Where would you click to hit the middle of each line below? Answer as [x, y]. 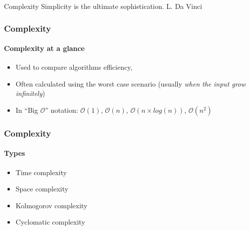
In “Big [27, 110]
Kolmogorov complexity [51, 205]
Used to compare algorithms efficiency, [74, 67]
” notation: [62, 110]
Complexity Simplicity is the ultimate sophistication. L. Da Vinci [103, 6]
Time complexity [41, 172]
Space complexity [42, 189]
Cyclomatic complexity [50, 222]
